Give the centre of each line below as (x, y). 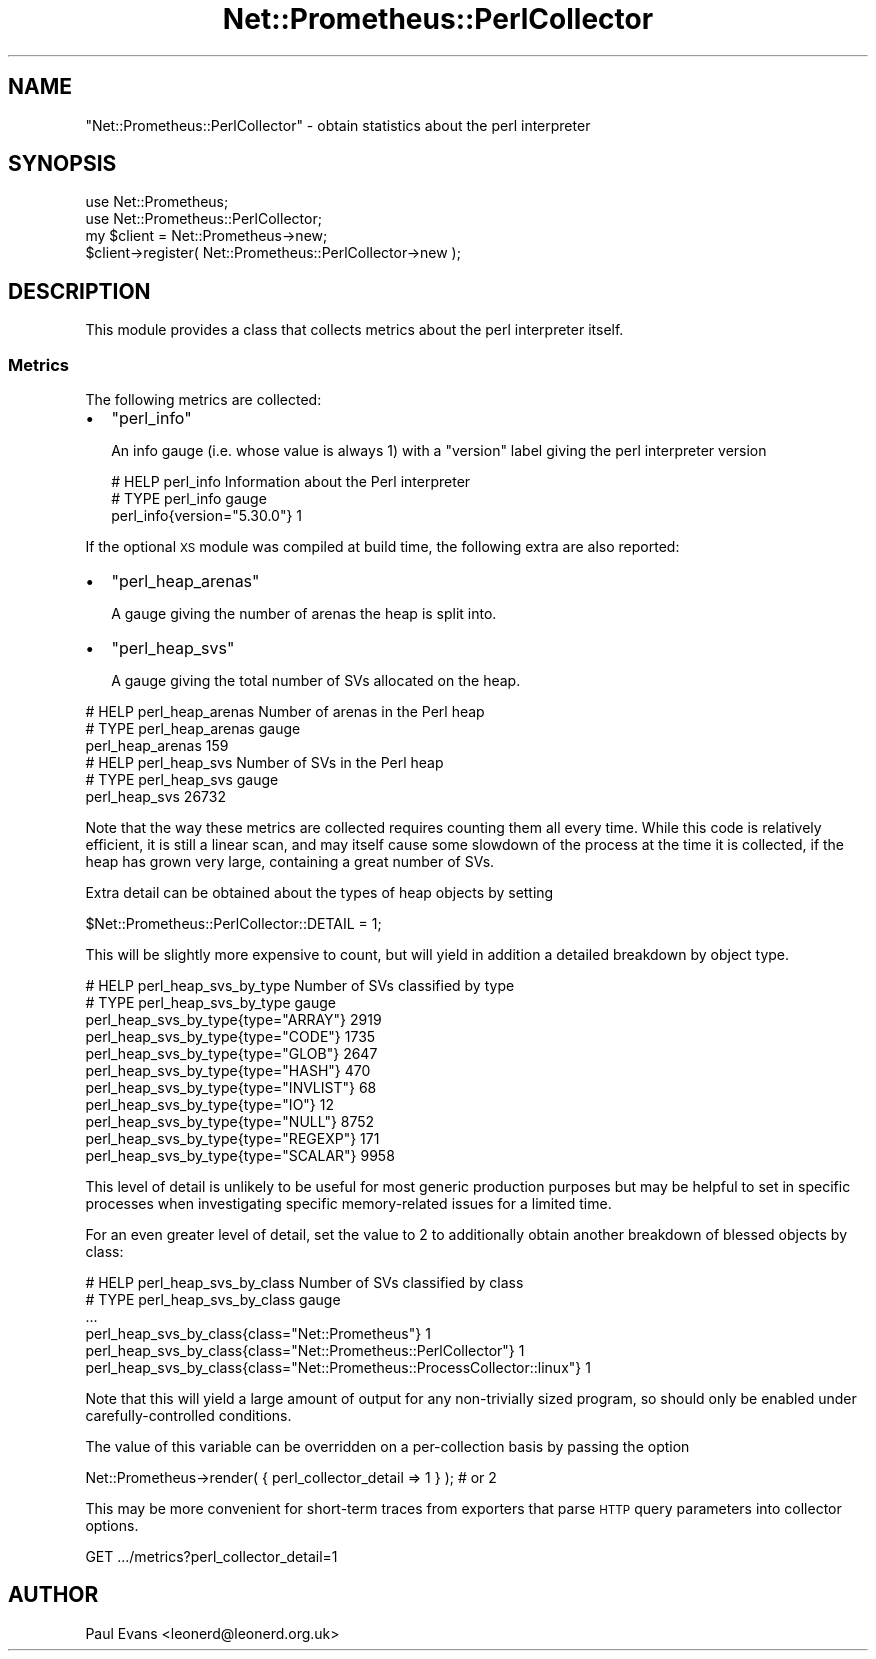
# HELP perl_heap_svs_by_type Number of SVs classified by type (300, 986)
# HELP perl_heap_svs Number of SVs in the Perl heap (264, 763)
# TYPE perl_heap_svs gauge (182, 780)
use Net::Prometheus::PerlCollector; (203, 219)
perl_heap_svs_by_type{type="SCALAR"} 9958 (240, 1156)
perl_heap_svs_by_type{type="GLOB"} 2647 (231, 1054)
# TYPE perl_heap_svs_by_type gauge (210, 1003)
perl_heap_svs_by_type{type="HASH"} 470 (228, 1071)
